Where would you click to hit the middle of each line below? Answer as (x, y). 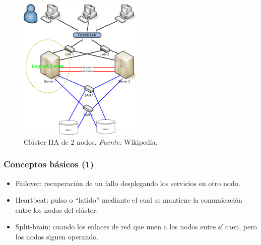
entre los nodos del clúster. (57, 209)
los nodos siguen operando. (57, 236)
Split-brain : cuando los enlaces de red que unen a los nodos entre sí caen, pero (136, 227)
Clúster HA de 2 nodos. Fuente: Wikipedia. (91, 141)
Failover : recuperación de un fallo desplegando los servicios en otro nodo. (128, 183)
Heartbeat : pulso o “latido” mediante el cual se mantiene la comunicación (129, 200)
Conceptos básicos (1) (49, 164)
